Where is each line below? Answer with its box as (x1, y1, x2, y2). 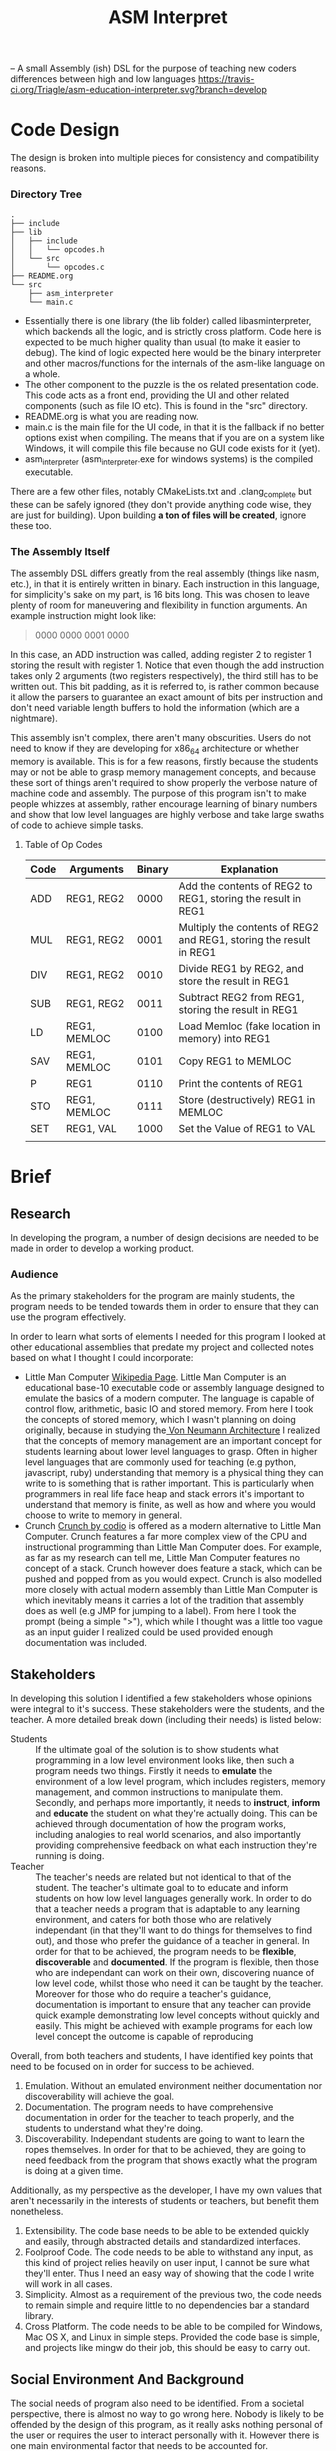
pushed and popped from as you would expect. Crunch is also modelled (24, 1573, 323, 1585)
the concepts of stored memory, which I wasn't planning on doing (24, 1414, 297, 1426)
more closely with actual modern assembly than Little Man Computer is (24, 1584, 318, 1596)
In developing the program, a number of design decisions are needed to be (10, 1232, 320, 1244)
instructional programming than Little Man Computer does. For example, (24, 1541, 322, 1553)
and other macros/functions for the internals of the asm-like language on (24, 357, 325, 370)
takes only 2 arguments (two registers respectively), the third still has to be (10, 670, 319, 682)
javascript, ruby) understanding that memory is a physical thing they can (24, 1467, 324, 1479)
